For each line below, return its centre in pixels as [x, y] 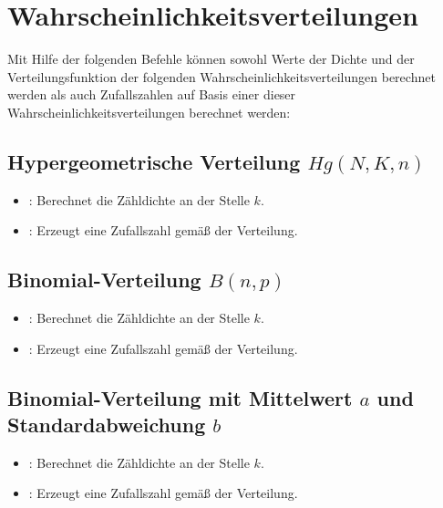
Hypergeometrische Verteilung [154, 161]
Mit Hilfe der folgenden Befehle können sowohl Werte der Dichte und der [211, 59]
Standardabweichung [107, 425]
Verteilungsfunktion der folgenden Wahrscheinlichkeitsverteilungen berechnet [221, 76]
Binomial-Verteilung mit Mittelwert [180, 397]
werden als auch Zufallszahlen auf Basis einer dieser [152, 94]
